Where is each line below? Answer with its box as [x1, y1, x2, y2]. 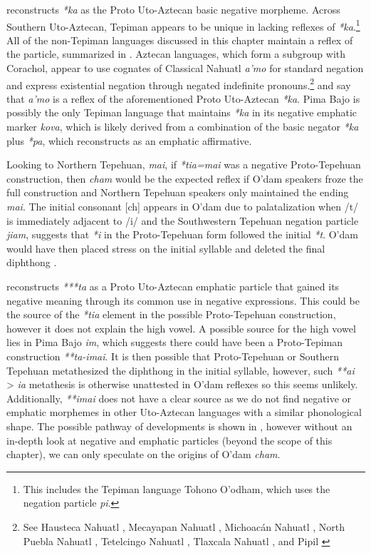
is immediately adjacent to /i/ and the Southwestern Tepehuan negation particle [6, 213, 359, 228]
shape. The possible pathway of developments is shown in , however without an [6, 418, 352, 433]
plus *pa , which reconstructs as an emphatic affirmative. [6, 133, 252, 148]
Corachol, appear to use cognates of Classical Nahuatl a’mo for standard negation [6, 61, 364, 76]
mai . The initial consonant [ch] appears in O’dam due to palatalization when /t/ [6, 199, 359, 214]
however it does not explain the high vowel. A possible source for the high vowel [6, 320, 356, 335]
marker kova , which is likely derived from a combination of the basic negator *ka [6, 119, 359, 134]
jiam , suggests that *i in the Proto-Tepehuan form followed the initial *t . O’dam [6, 227, 358, 242]
